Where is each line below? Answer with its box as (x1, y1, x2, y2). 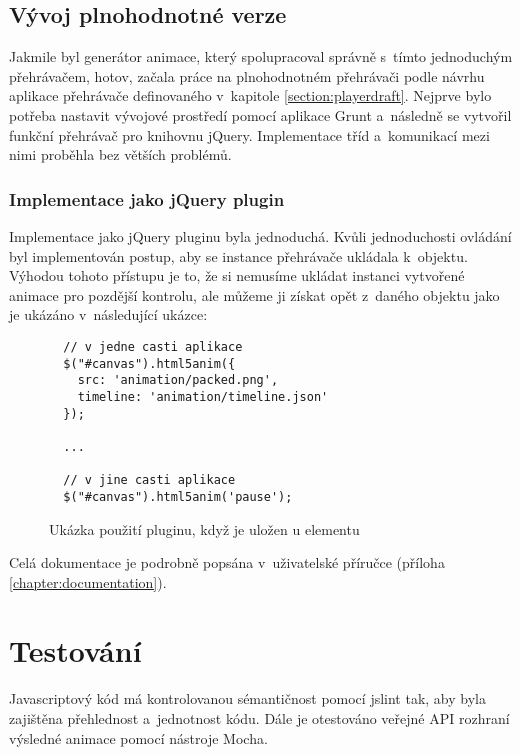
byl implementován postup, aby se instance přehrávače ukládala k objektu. (9, 245, 468, 266)
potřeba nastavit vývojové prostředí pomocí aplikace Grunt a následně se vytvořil (9, 104, 512, 125)
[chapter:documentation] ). (9, 571, 167, 592)
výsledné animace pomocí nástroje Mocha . (9, 727, 268, 748)
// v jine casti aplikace (63, 473, 236, 488)
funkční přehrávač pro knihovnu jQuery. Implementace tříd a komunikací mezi (9, 124, 490, 145)
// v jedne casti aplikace (63, 339, 243, 354)
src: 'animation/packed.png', (77, 373, 279, 388)
